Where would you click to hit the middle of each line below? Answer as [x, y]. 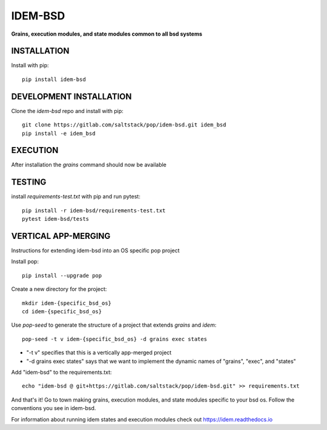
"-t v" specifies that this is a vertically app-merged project [99, 353]
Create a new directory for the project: [59, 289]
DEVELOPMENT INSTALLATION [71, 96]
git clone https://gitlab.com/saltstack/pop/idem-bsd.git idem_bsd [124, 125]
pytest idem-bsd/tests [56, 219]
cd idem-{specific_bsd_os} [62, 311]
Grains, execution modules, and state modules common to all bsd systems [107, 34]
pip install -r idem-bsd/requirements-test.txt [94, 210]
